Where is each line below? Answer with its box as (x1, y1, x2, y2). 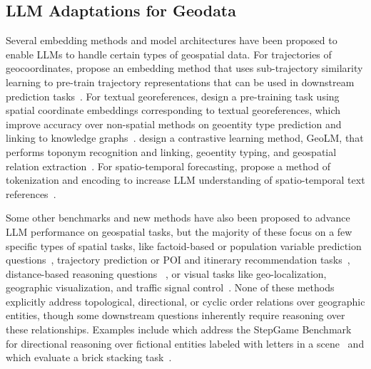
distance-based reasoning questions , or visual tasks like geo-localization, (6, 266, 327, 281)
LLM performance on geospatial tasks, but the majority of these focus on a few (6, 224, 352, 239)
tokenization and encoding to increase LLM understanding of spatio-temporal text (6, 172, 365, 187)
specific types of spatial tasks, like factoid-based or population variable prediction (6, 238, 362, 253)
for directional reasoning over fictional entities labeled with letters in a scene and (6, 336, 365, 350)
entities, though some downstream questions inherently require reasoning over (6, 308, 345, 323)
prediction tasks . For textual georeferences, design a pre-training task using (6, 88, 340, 103)
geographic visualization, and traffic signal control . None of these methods (6, 280, 335, 295)
